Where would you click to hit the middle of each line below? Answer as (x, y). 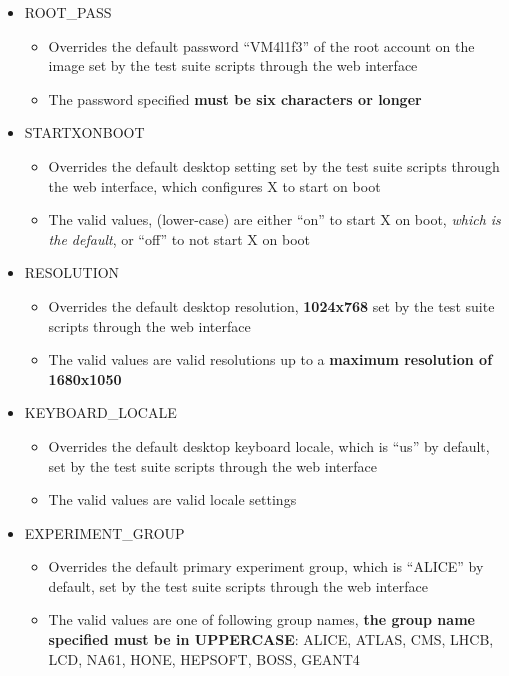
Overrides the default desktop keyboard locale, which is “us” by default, (269, 445)
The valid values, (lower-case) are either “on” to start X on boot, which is (274, 219)
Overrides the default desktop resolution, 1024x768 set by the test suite (271, 305)
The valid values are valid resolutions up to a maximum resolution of (270, 359)
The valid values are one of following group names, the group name (261, 619)
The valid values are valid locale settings (172, 499)
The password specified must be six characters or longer (235, 98)
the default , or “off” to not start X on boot (179, 238)
